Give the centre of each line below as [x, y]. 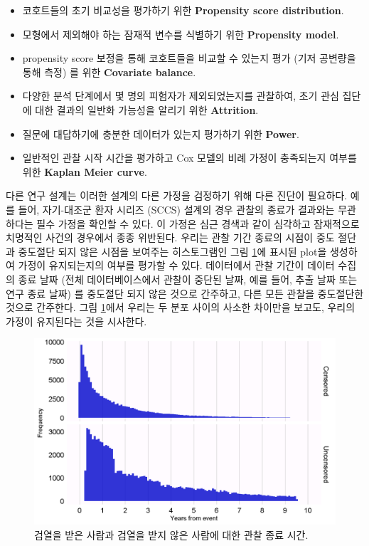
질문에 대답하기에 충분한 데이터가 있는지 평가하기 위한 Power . [161, 133]
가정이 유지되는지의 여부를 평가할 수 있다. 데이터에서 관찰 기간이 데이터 [176, 265]
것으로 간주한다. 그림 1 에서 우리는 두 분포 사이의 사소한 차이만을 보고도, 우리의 [181, 307]
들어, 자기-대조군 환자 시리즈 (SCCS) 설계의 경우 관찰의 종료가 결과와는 [176, 209]
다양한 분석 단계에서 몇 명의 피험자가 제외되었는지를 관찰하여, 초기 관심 [181, 96]
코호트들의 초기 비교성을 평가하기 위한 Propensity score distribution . [183, 10]
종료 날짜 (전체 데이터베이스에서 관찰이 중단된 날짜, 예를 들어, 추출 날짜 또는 [188, 279]
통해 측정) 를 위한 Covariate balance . [109, 72]
